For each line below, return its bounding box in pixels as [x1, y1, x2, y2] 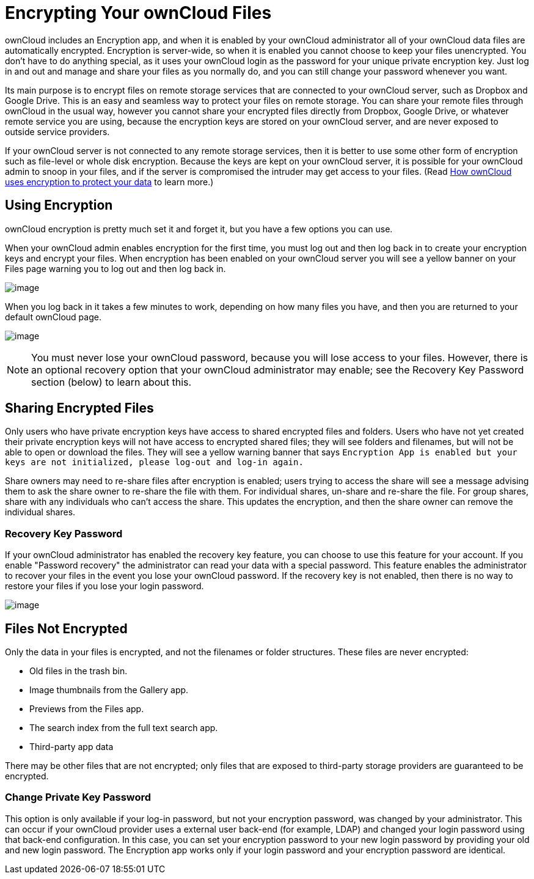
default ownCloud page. [5, 311, 101, 322]
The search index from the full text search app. [29, 723, 218, 734]
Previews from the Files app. [29, 704, 144, 715]
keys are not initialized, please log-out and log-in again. [5, 457, 304, 468]
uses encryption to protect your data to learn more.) [5, 176, 214, 187]
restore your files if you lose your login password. [5, 581, 204, 592]
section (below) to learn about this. [31, 375, 192, 388]
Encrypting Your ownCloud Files [5, 2, 272, 23]
